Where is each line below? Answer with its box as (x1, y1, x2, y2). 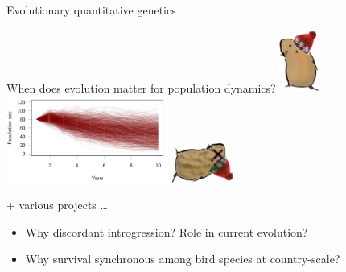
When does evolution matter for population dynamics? (6, 79, 276, 96)
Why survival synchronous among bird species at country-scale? (25, 250, 340, 267)
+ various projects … (6, 196, 108, 213)
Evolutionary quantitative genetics (6, 2, 176, 18)
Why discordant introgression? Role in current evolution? (25, 223, 308, 240)
